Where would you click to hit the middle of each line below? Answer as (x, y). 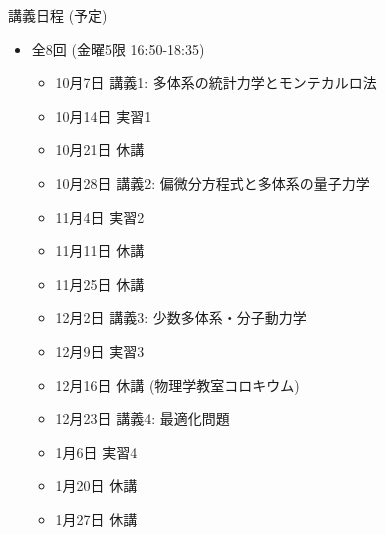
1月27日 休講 (96, 518)
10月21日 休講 (100, 149)
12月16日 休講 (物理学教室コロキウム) (177, 384)
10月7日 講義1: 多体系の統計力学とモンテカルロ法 (216, 82)
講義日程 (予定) (58, 15)
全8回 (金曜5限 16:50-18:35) (118, 48)
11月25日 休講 (100, 283)
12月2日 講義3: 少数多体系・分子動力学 (181, 317)
